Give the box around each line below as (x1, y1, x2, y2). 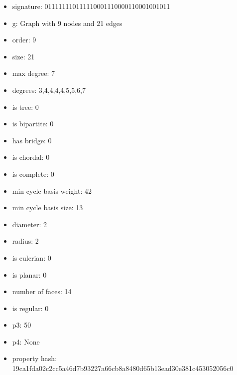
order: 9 (12, 34, 36, 45)
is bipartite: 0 (12, 118, 54, 129)
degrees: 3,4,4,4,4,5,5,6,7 (12, 84, 86, 95)
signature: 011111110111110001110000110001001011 (12, 1, 170, 11)
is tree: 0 (12, 101, 39, 112)
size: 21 (12, 51, 35, 61)
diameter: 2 (12, 219, 47, 229)
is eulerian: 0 (12, 252, 51, 263)
